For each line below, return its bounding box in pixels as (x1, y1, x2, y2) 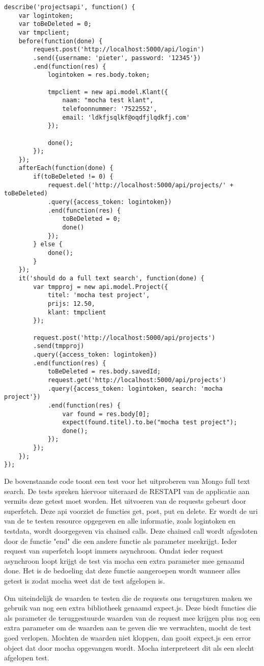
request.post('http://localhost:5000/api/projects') (33, 334, 216, 341)
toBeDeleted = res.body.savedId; (47, 368, 161, 375)
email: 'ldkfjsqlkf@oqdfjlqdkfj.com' (62, 113, 190, 121)
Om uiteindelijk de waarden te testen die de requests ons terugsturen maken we (4, 592, 252, 603)
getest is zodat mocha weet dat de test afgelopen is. (4, 575, 165, 586)
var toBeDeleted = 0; (18, 20, 92, 28)
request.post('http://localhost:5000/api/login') (33, 46, 204, 53)
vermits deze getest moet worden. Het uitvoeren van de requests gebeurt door (4, 496, 246, 506)
